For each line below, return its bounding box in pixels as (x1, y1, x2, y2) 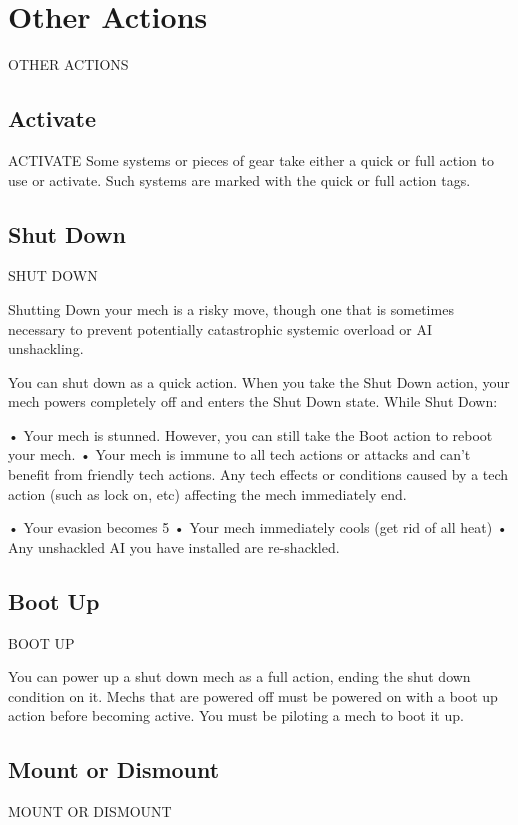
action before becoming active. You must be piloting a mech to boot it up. (8, 705, 464, 726)
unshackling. (8, 338, 84, 359)
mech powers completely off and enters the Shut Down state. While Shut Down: (8, 391, 498, 412)
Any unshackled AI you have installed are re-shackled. (8, 536, 340, 557)
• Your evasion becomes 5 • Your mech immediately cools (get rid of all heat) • (8, 517, 508, 538)
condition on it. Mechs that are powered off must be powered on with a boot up (8, 685, 498, 706)
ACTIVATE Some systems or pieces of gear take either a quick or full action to (8, 149, 494, 170)
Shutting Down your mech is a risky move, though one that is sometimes (8, 298, 454, 319)
